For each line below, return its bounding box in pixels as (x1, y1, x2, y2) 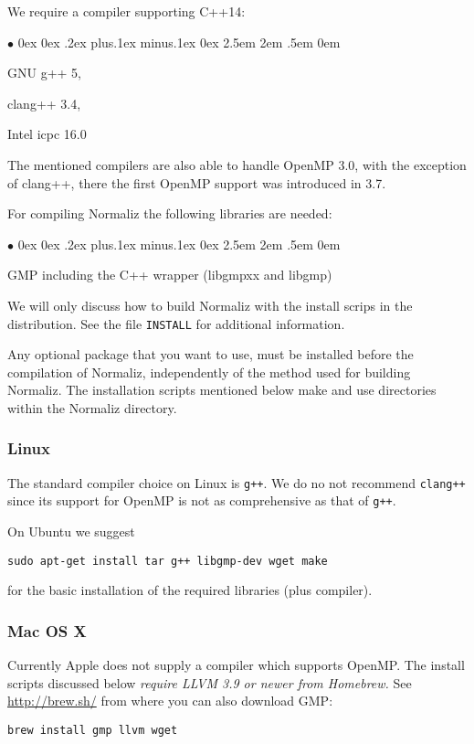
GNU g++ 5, (7, 63, 81, 82)
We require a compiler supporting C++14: (7, 2, 246, 20)
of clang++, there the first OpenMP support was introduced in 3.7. (7, 173, 386, 192)
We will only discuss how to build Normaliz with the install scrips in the (7, 295, 413, 314)
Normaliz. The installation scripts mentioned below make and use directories (7, 380, 437, 399)
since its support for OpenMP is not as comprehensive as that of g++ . (7, 491, 396, 510)
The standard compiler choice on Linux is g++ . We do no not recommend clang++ (7, 473, 466, 492)
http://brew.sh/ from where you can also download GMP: (7, 691, 333, 710)
